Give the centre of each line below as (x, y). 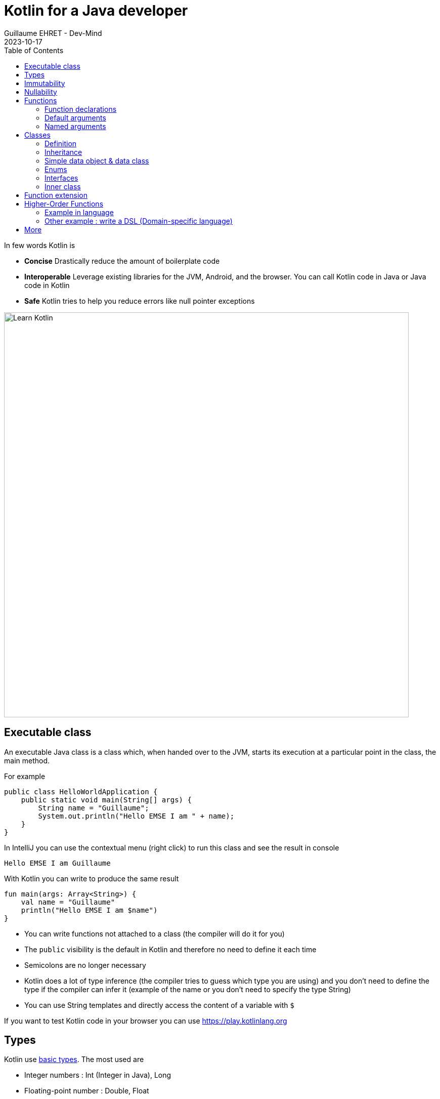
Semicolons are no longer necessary (85, 965)
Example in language (79, 212)
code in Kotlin (47, 285)
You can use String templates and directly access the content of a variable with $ (159, 1005)
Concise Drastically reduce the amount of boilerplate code (122, 261)
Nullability (41, 92)
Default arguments (75, 117)
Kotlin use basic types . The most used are (74, 1060)
